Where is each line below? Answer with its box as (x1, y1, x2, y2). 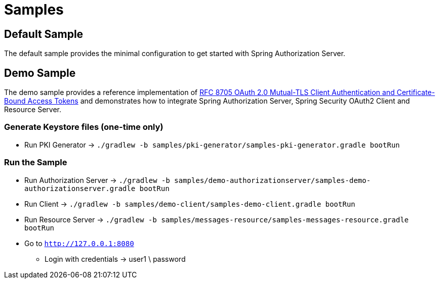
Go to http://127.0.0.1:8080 (24, 239, 134, 248)
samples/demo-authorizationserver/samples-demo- (174, 176, 371, 184)
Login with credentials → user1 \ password (45, 254, 186, 263)
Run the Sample (4, 157, 67, 168)
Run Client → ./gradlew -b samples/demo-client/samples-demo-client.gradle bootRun (24, 199, 355, 208)
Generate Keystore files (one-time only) (4, 122, 164, 132)
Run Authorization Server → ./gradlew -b (24, 175, 170, 184)
